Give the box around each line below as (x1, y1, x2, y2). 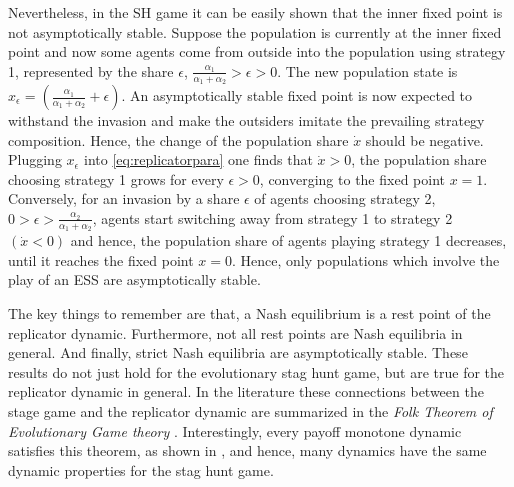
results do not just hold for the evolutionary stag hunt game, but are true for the (8, 361, 505, 382)
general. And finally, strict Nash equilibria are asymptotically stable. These (8, 342, 468, 363)
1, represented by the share (8, 60, 174, 81)
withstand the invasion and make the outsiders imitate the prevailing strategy (8, 110, 485, 131)
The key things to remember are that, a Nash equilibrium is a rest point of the (8, 303, 491, 323)
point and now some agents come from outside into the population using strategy (8, 41, 506, 62)
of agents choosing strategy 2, (254, 188, 436, 209)
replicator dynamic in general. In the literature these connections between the (8, 381, 484, 402)
